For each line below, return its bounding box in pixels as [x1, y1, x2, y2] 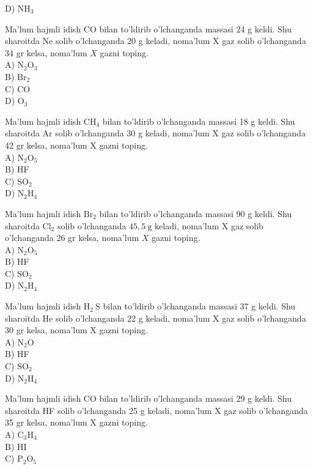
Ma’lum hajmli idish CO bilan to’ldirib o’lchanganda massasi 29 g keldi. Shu [5, 392, 292, 405]
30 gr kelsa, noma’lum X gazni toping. [5, 323, 148, 336]
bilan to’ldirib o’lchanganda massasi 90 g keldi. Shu [99, 207, 292, 220]
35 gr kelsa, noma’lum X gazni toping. [5, 416, 148, 429]
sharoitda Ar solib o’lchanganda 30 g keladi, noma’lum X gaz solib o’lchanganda [5, 127, 306, 139]
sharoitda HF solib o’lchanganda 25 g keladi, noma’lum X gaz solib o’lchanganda [5, 404, 308, 416]
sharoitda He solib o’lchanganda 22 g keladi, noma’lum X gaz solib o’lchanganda [5, 311, 306, 324]
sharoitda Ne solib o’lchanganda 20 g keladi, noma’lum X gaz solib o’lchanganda [5, 34, 306, 47]
